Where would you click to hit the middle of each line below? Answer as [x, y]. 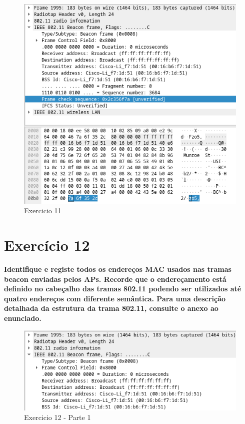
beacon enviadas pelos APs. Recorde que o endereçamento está [115, 279]
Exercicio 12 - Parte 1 [57, 417]
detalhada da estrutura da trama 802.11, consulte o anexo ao [111, 308]
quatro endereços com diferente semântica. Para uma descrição [115, 298]
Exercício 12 [47, 245]
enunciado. [23, 318]
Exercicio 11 [43, 210]
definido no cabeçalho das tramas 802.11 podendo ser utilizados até [123, 289]
